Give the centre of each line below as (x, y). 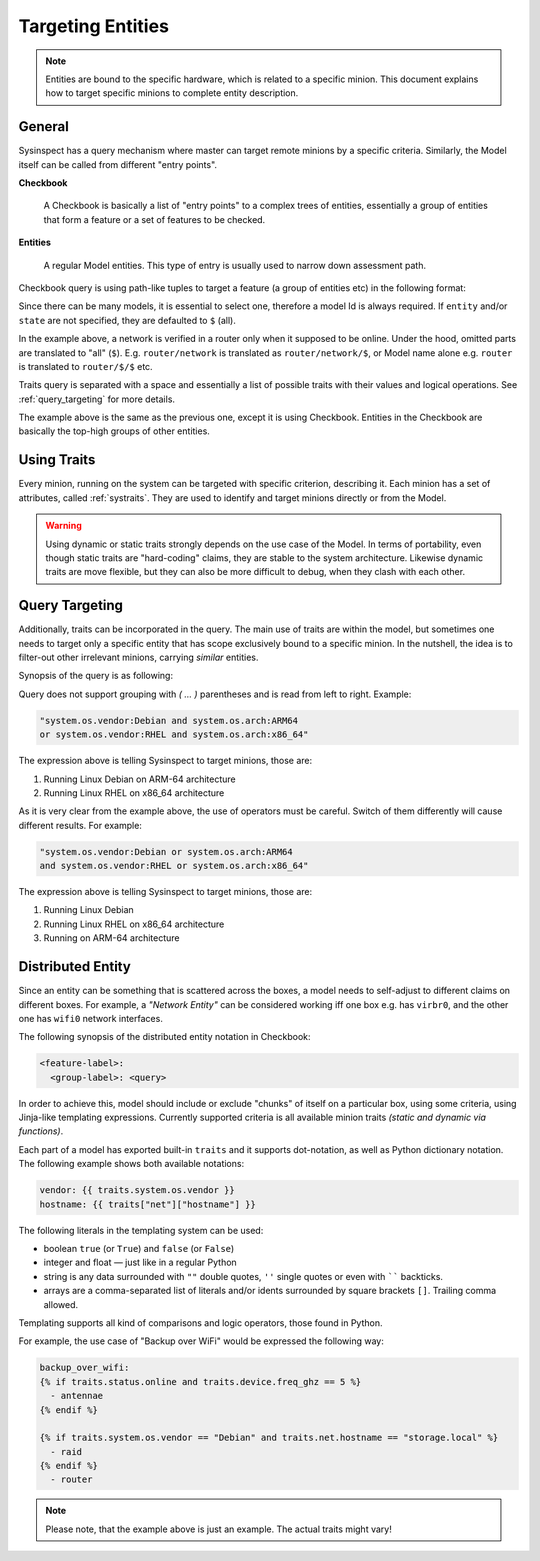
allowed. (61, 1304)
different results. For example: (80, 825)
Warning (63, 526)
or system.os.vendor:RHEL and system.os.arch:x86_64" (174, 734)
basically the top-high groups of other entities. (114, 431)
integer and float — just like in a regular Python (140, 1262)
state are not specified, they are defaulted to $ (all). (127, 320)
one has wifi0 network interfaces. (91, 1018)
